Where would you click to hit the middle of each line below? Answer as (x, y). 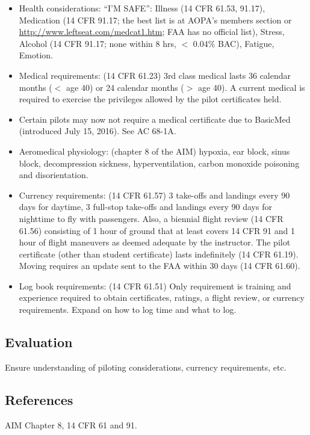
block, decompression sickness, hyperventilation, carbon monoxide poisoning (159, 163)
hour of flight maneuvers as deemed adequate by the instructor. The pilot (155, 242)
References (39, 399)
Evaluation (39, 342)
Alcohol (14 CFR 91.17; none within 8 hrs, (98, 43)
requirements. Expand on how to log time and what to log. (128, 310)
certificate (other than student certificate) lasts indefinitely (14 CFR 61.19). (159, 254)
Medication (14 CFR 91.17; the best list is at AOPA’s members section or (155, 20)
